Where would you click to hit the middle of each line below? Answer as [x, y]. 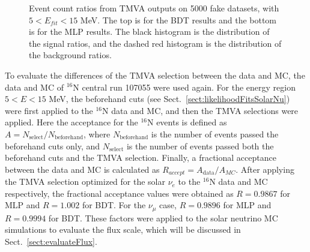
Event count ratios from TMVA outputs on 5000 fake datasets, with [154, 8]
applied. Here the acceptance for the [71, 122]
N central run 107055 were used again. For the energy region [184, 87]
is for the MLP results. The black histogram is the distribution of [149, 31]
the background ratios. [70, 55]
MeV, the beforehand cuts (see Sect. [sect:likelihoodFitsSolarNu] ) [169, 99]
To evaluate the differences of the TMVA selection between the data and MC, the [155, 75]
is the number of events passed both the [200, 145]
